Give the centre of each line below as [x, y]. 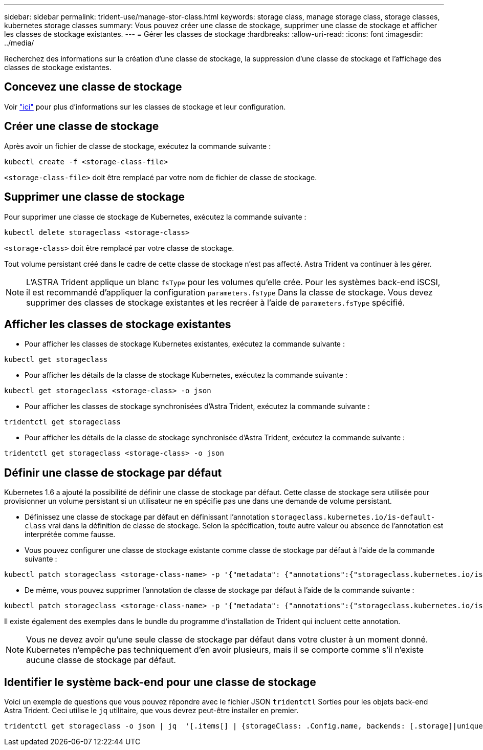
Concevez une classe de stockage [93, 87]
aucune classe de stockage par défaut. [101, 660]
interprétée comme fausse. [70, 534]
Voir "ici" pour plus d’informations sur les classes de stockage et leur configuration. [145, 106]
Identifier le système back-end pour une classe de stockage [160, 682]
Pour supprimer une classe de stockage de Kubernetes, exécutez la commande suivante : [155, 217]
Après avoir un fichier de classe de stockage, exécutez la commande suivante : [138, 146]
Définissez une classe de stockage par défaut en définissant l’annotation [147, 517]
